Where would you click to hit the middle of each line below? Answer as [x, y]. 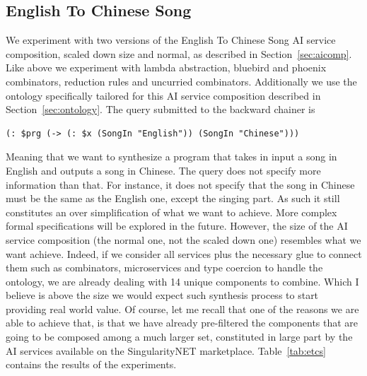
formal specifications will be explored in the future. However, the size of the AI [177, 226]
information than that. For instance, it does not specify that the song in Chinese [180, 184]
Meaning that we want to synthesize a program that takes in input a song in [171, 157]
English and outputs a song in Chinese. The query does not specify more [163, 170]
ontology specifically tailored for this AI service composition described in [163, 95]
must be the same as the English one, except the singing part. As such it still [173, 198]
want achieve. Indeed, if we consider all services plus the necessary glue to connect [184, 253]
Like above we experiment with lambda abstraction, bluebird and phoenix [166, 67]
